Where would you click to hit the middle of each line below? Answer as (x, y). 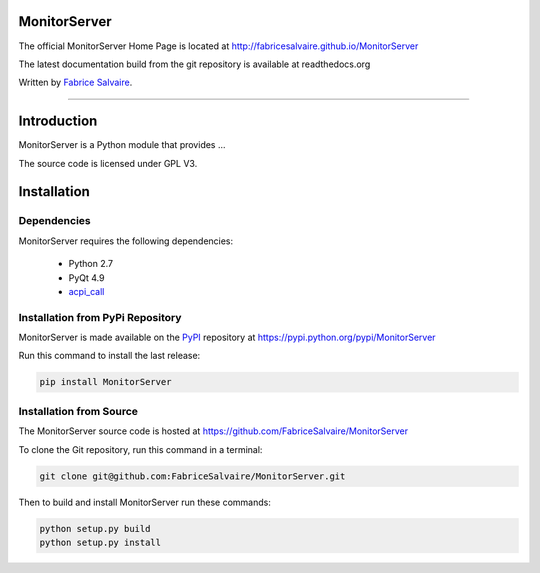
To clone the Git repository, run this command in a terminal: (140, 449)
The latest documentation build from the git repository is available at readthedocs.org (194, 64)
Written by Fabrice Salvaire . (75, 82)
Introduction (58, 121)
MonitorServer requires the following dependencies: (126, 241)
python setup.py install (100, 542)
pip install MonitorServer (105, 382)
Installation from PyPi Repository (100, 317)
